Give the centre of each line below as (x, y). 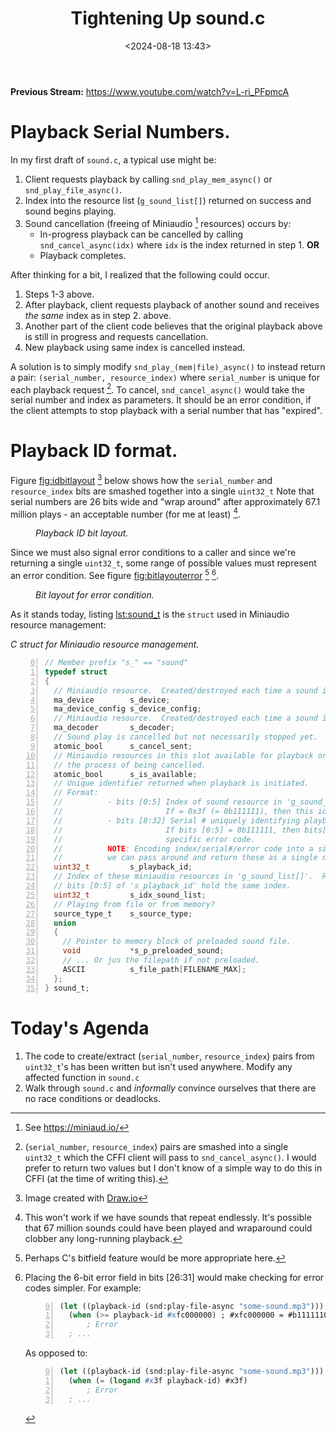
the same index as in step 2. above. (98, 315)
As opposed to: (56, 1353)
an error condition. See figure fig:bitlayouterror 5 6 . (115, 575)
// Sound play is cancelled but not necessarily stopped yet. (185, 737)
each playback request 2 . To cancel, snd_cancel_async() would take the (157, 389)
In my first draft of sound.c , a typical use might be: (113, 159)
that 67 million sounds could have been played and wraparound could (168, 1228)
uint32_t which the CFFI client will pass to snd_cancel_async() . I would (170, 1157)
